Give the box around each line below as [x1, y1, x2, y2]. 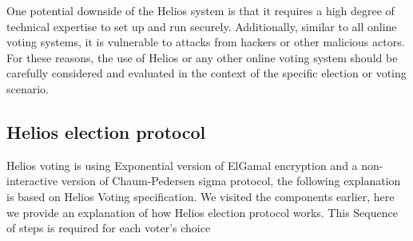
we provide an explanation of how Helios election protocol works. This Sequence [6, 203, 398, 220]
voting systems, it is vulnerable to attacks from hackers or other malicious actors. [6, 34, 405, 50]
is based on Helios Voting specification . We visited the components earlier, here [6, 188, 395, 204]
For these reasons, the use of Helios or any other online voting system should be [6, 49, 398, 65]
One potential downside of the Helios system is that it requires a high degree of [6, 2, 395, 18]
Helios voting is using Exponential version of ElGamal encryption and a [6, 156, 358, 173]
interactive [6, 172, 58, 189]
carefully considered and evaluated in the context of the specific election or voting [6, 65, 407, 81]
